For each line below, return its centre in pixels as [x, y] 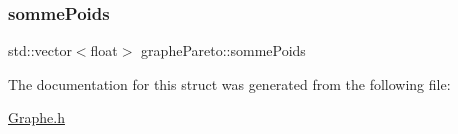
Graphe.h [36, 117]
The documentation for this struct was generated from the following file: [229, 83]
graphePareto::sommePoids [223, 50]
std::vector [40, 50]
